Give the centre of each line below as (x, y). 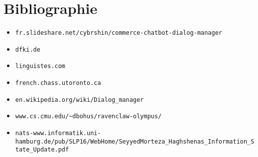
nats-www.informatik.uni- (58, 133)
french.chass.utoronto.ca (58, 83)
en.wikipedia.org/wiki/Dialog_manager (79, 100)
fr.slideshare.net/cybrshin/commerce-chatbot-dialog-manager (119, 33)
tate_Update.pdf (42, 150)
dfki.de (28, 49)
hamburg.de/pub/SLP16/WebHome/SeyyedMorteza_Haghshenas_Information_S (135, 141)
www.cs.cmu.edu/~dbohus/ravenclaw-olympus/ (88, 117)
